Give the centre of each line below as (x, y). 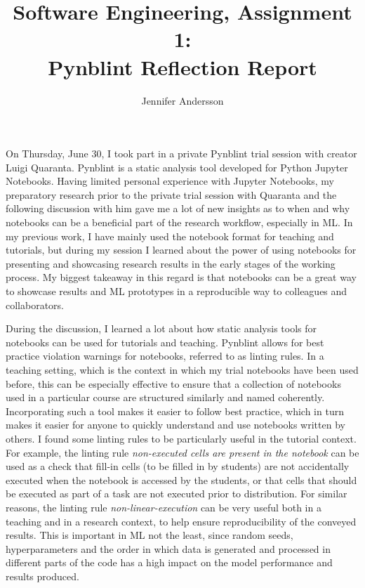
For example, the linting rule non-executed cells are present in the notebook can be (182, 452)
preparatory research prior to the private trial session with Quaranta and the (171, 194)
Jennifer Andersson (182, 100)
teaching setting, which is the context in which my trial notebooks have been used (182, 370)
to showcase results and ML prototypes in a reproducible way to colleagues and (177, 291)
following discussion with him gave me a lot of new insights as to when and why (178, 208)
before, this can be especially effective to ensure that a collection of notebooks (173, 383)
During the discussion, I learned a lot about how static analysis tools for (161, 328)
